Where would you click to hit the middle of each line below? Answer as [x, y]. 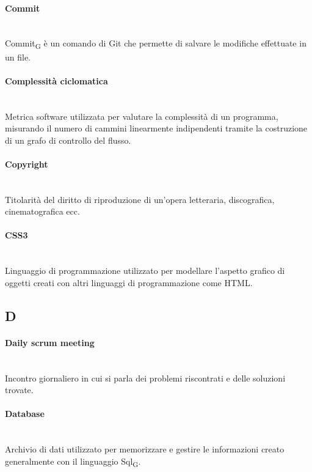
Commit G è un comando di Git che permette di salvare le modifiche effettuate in [156, 44]
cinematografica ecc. [42, 211]
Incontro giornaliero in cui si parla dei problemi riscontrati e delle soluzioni [145, 378]
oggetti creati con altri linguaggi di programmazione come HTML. [129, 282]
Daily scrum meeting [50, 342]
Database [25, 414]
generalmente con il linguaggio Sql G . [73, 462]
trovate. [19, 390]
